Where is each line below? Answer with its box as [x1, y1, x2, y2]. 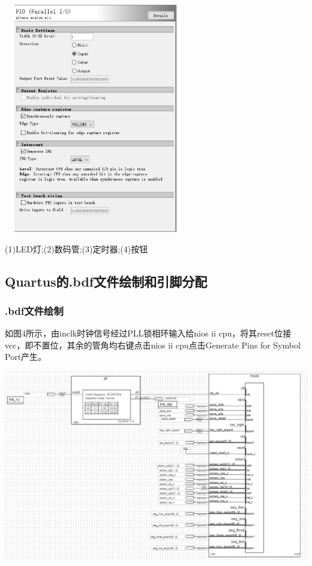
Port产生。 [5, 350, 47, 363]
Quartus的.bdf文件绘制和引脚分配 [5, 272, 208, 290]
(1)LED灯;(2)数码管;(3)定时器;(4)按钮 [5, 242, 148, 255]
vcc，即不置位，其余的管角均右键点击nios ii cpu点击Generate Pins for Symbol [5, 338, 301, 351]
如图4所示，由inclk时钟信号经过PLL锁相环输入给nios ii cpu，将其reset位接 [5, 327, 292, 339]
